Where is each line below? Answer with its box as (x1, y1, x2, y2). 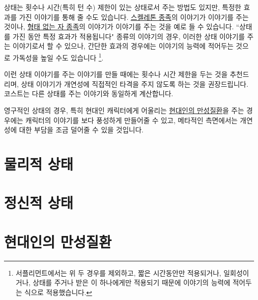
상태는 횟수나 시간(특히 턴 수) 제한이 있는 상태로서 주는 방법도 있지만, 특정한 (4, 2, 242, 12)
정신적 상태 (4, 192, 73, 213)
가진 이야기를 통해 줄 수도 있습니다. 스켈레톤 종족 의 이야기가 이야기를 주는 (19, 11, 249, 22)
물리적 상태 (4, 153, 73, 174)
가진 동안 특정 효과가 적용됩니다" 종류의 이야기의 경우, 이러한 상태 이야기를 (12, 31, 245, 41)
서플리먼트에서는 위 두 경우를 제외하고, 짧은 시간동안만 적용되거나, (15, 267, 221, 278)
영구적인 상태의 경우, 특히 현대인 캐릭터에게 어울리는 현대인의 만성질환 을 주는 (4, 105, 244, 115)
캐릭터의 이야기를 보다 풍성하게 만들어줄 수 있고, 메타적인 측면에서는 (25, 115, 238, 125)
